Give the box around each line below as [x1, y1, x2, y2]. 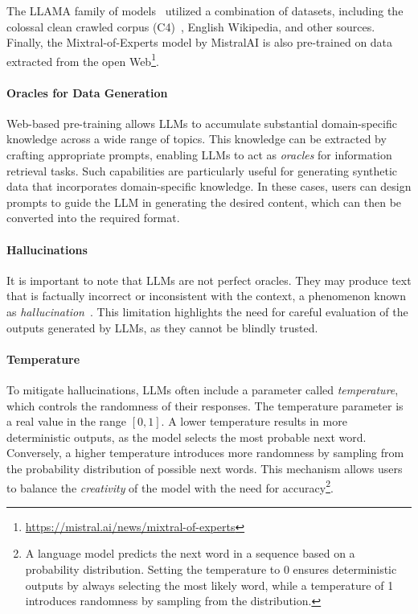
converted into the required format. [6, 209, 180, 226]
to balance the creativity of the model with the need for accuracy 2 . [6, 476, 334, 496]
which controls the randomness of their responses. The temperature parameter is [6, 397, 404, 414]
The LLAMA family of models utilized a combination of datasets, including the [6, 2, 404, 19]
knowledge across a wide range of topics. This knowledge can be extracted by [6, 130, 387, 147]
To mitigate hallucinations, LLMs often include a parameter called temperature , [6, 381, 399, 398]
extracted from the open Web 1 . [6, 50, 159, 69]
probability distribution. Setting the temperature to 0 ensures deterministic [25, 560, 397, 577]
